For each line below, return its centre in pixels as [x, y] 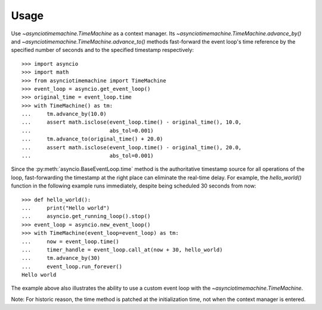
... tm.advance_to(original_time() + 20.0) [92, 139]
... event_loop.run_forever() [72, 266]
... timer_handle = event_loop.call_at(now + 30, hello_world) [122, 250]
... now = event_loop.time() [70, 241]
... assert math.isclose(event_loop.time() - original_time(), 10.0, [132, 122]
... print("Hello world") [66, 208]
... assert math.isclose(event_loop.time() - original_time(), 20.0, [132, 147]
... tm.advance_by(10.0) [64, 114]
